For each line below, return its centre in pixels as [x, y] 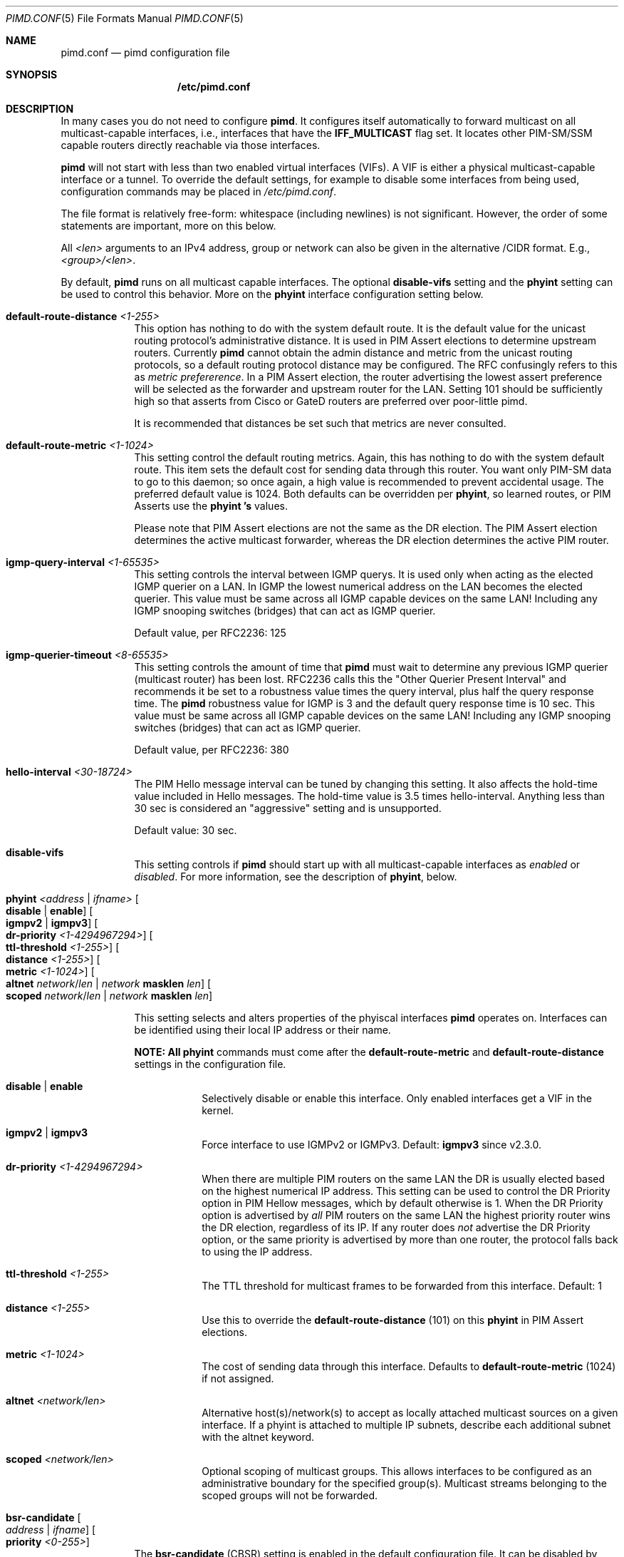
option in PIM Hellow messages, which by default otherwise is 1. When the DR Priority [402, 1203]
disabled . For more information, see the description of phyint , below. [296, 877]
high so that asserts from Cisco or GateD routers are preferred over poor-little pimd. [331, 401]
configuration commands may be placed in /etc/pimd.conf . [199, 191]
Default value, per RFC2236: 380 [212, 750]
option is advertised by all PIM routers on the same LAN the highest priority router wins [406, 1215]
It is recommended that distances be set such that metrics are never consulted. [320, 423]
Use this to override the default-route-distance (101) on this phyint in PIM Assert [392, 1320]
